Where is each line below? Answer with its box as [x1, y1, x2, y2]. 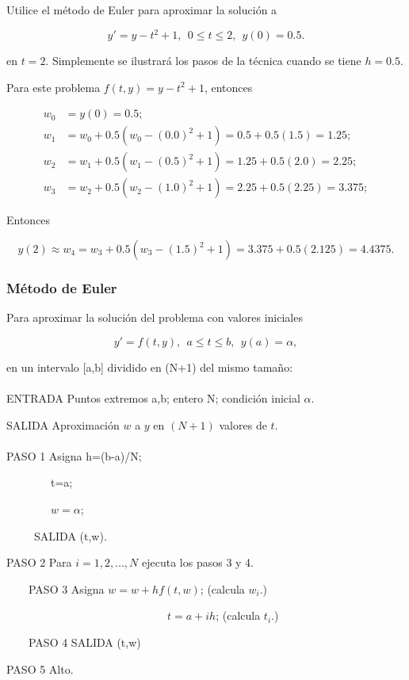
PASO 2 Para [6, 554, 72, 571]
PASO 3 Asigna [28, 580, 105, 597]
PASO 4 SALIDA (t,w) [28, 633, 141, 650]
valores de [219, 416, 267, 433]
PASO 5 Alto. [6, 660, 74, 677]
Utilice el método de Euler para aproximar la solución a [6, 2, 277, 17]
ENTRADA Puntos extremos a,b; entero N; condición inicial [6, 390, 300, 406]
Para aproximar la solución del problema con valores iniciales [6, 309, 303, 326]
